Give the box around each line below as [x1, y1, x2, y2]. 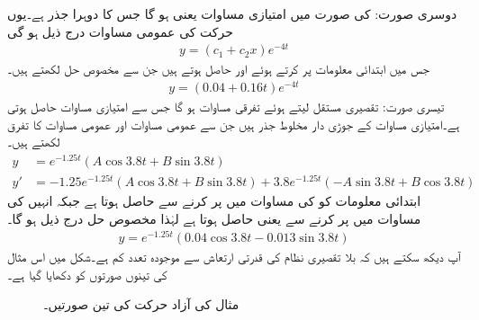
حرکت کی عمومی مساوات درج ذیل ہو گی [7, 22, 233, 40]
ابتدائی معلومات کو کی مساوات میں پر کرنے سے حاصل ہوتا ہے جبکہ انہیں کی [7, 191, 421, 209]
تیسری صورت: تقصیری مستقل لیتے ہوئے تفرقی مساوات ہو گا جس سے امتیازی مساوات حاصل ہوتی [7, 97, 445, 115]
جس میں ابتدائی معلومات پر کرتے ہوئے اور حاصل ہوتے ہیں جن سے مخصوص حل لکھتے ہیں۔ [7, 59, 429, 78]
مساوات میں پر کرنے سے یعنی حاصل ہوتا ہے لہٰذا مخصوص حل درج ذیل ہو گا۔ [7, 209, 421, 227]
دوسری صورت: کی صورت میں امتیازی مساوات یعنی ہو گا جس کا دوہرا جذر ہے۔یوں [7, 4, 457, 22]
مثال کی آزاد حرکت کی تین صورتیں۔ [43, 295, 239, 314]
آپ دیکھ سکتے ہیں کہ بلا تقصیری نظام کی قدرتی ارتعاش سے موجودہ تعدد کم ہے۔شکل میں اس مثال [7, 247, 461, 266]
